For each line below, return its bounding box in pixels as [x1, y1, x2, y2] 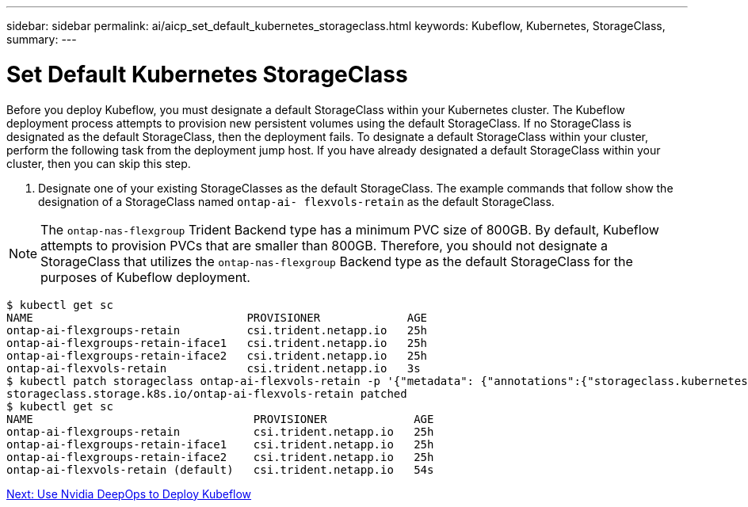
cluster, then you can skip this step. [6, 156, 191, 170]
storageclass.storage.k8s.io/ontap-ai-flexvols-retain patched [6, 387, 407, 400]
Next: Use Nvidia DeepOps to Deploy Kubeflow [6, 486, 252, 501]
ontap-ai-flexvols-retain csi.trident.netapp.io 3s [6, 361, 421, 375]
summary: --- [6, 32, 77, 46]
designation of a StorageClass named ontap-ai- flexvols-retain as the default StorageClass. [38, 194, 555, 208]
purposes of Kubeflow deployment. [40, 269, 250, 285]
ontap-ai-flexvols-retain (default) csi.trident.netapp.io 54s [6, 463, 434, 476]
